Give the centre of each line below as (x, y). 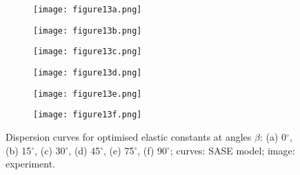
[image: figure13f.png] (88, 115)
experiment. (30, 164)
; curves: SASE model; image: (232, 150)
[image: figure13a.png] (88, 10)
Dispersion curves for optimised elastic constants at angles (129, 136)
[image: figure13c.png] (88, 52)
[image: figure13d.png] (88, 72)
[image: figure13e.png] (88, 94)
